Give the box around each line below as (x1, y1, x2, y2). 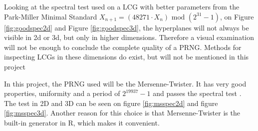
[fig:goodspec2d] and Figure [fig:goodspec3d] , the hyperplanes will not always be (4, 22, 249, 32)
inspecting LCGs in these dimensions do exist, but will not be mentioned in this (4, 51, 249, 62)
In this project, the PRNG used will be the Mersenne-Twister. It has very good (4, 78, 247, 88)
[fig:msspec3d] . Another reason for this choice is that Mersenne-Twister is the (4, 107, 240, 118)
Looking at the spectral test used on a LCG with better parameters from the (4, 1, 240, 11)
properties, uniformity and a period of (4, 88, 120, 98)
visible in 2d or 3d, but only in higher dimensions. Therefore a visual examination (4, 32, 255, 42)
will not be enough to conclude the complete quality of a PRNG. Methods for (4, 41, 242, 52)
